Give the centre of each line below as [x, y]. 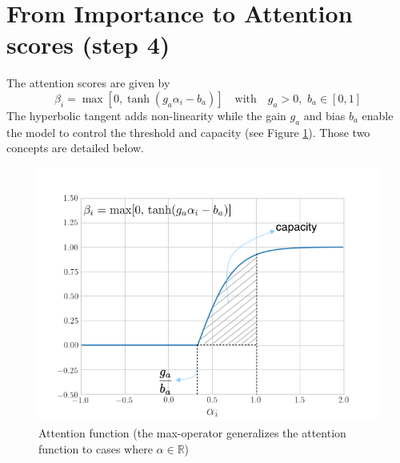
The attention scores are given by [88, 83]
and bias [324, 115]
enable [378, 115]
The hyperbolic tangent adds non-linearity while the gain [146, 115]
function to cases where [96, 449]
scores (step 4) [88, 44]
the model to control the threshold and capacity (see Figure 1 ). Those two [188, 132]
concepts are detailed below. [75, 148]
